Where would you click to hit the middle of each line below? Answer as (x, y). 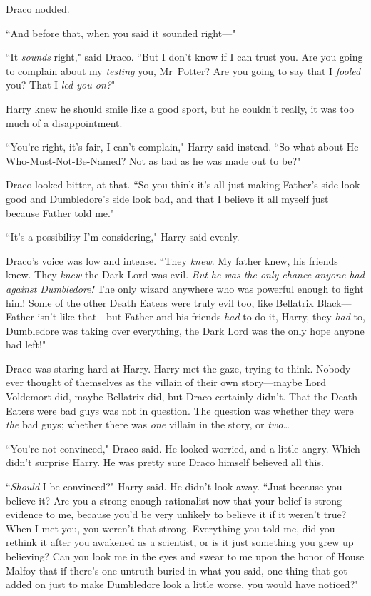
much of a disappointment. (64, 122)
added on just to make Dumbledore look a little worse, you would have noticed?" (182, 584)
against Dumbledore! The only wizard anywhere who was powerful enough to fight (185, 288)
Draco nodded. (38, 9)
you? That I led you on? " (61, 85)
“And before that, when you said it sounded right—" (121, 32)
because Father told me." (60, 212)
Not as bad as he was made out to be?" (215, 160)
